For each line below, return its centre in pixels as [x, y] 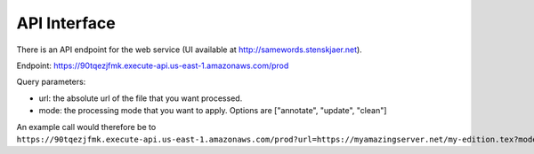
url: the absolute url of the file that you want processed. [141, 98]
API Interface [66, 23]
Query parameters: [51, 82]
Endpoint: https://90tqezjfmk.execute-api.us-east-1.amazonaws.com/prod [153, 65]
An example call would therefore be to [86, 127]
